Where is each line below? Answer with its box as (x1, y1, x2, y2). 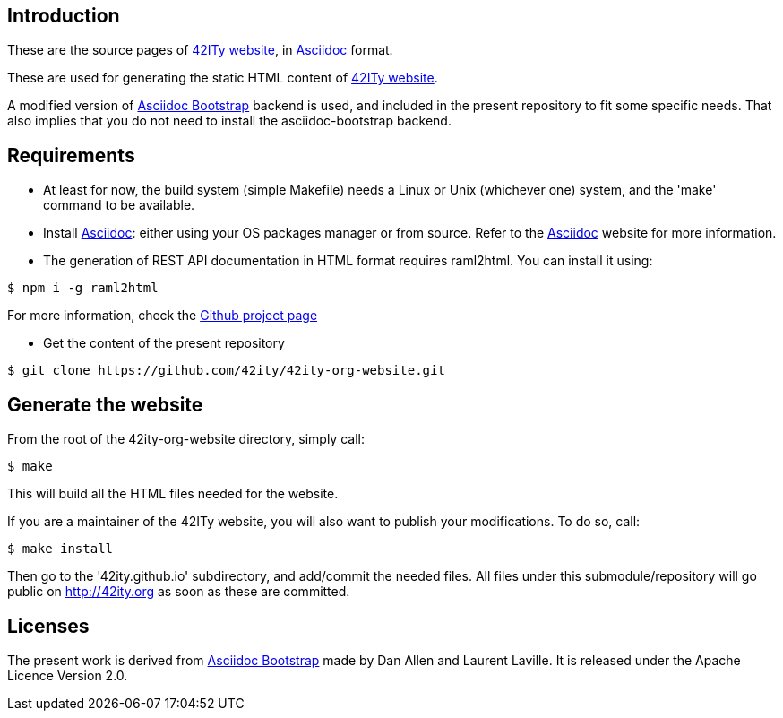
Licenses (7, 614, 90, 637)
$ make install (7, 541, 114, 557)
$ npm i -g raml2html (7, 281, 159, 296)
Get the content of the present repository (43, 335, 285, 351)
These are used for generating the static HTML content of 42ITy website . (7, 70, 438, 86)
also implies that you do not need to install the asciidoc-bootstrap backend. (7, 113, 452, 129)
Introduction (7, 4, 120, 27)
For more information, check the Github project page (7, 307, 318, 324)
